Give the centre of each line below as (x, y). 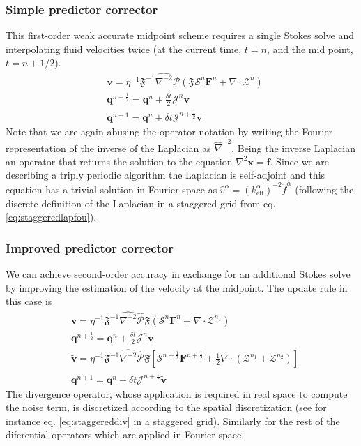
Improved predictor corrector (90, 247)
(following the (324, 189)
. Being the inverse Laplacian (294, 148)
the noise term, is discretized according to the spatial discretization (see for (166, 407)
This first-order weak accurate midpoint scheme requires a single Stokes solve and (180, 35)
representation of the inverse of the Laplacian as (108, 148)
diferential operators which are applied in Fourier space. (125, 434)
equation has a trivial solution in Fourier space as (112, 189)
